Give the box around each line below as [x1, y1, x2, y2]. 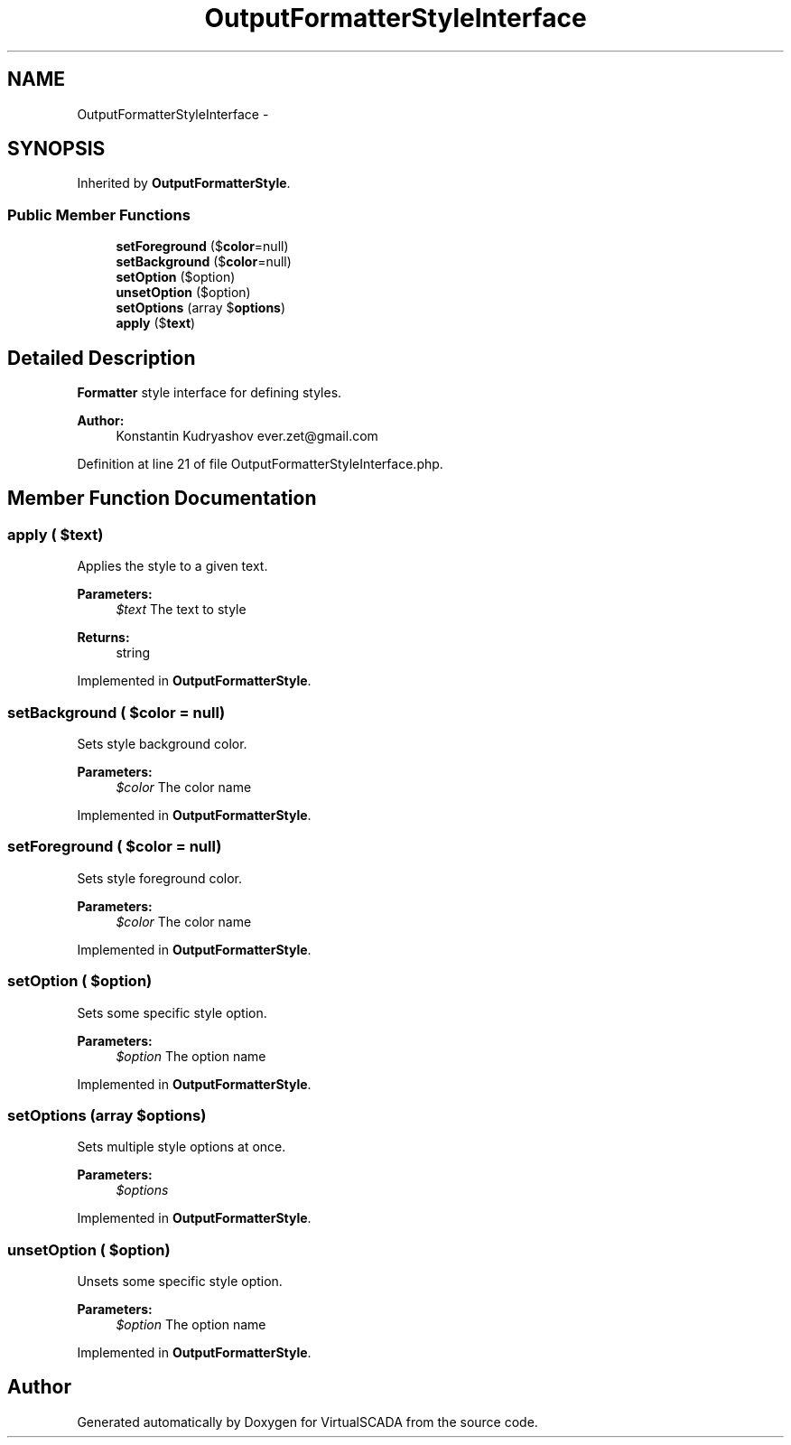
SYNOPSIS [7, 137, 106, 161]
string [116, 645, 151, 661]
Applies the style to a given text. [77, 558, 268, 574]
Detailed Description [7, 346, 196, 369]
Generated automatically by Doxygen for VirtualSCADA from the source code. [77, 1413, 538, 1430]
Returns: [77, 629, 130, 646]
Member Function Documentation [7, 487, 317, 510]
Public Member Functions [7, 205, 191, 224]
